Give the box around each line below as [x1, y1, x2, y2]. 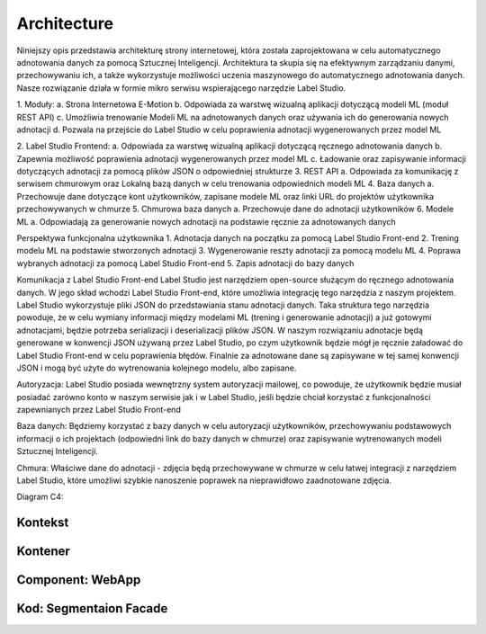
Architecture [16, 13, 114, 33]
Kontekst [16, 515, 69, 531]
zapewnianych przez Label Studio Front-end [16, 405, 182, 415]
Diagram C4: [16, 491, 64, 503]
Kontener [16, 544, 71, 559]
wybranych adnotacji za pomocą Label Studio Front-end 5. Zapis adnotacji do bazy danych [16, 257, 355, 269]
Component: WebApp [16, 572, 141, 588]
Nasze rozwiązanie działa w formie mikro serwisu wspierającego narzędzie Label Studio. [16, 82, 346, 94]
